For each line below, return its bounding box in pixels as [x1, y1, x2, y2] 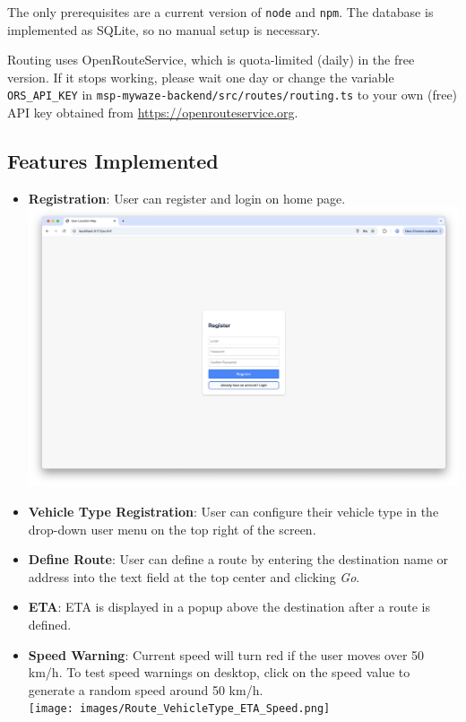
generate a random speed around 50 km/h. [28, 680, 263, 699]
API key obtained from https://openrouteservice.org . [7, 103, 298, 122]
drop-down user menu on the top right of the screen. [28, 519, 316, 538]
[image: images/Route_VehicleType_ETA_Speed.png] [28, 702, 331, 716]
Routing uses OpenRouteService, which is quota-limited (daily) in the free [7, 50, 415, 69]
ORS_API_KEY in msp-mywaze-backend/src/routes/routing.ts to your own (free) [7, 85, 458, 104]
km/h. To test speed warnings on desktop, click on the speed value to [28, 663, 410, 682]
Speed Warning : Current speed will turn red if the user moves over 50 [28, 645, 425, 664]
